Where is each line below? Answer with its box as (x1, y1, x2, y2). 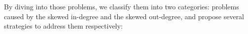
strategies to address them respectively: (4, 21, 123, 31)
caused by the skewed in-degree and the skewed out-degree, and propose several (4, 11, 244, 21)
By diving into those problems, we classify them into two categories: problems (4, 1, 239, 11)
